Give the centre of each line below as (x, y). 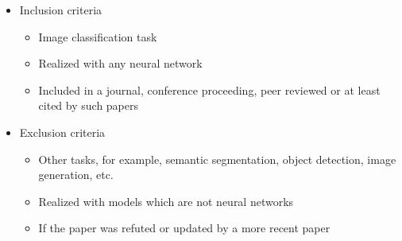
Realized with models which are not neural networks (166, 201)
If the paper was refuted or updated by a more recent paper (184, 228)
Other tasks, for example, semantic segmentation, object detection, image (217, 159)
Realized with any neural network (120, 63)
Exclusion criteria (62, 132)
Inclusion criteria (61, 10)
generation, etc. (76, 175)
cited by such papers (89, 105)
